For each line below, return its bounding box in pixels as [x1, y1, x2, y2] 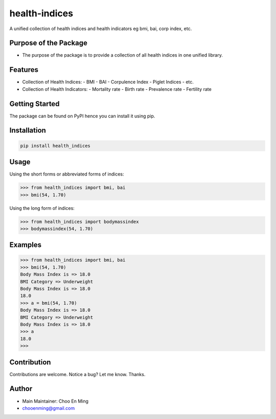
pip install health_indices [20, 143, 90, 149]
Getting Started [9, 100, 60, 108]
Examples [9, 240, 42, 250]
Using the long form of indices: [9, 205, 75, 211]
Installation [9, 126, 46, 135]
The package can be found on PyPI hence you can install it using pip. [9, 113, 155, 119]
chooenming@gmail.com [22, 405, 75, 411]
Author [9, 384, 33, 393]
